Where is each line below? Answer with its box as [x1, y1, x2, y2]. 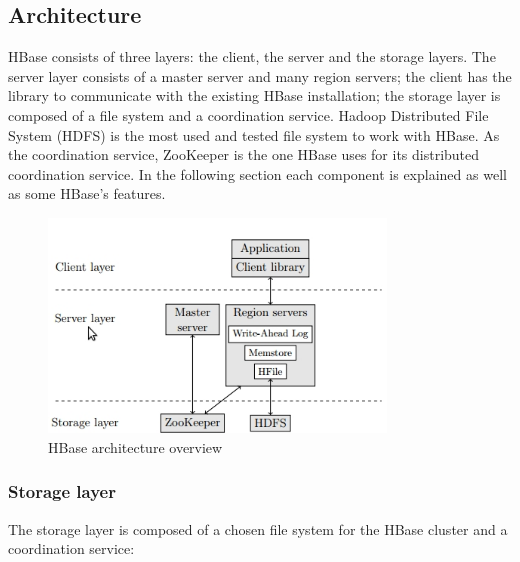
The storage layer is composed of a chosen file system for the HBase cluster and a [8, 518, 508, 539]
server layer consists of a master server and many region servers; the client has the [8, 65, 512, 86]
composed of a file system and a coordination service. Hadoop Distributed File [8, 104, 489, 125]
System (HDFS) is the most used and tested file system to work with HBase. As [8, 124, 500, 145]
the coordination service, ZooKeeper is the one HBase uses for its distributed [8, 144, 480, 165]
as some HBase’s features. [8, 183, 166, 204]
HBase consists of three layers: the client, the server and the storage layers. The [8, 46, 496, 67]
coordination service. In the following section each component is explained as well [8, 163, 507, 184]
